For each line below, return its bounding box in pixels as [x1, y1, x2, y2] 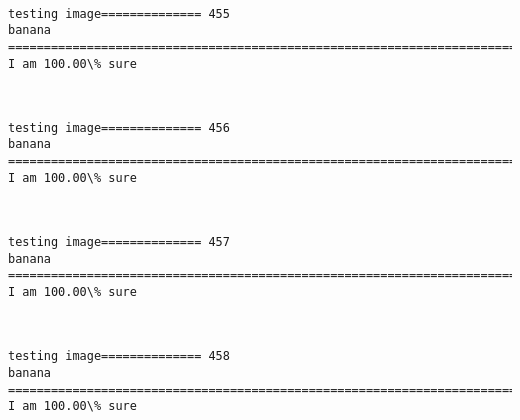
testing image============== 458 [8, 349, 230, 364]
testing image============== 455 [8, 6, 230, 21]
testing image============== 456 [8, 120, 230, 135]
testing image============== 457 [8, 235, 230, 250]
